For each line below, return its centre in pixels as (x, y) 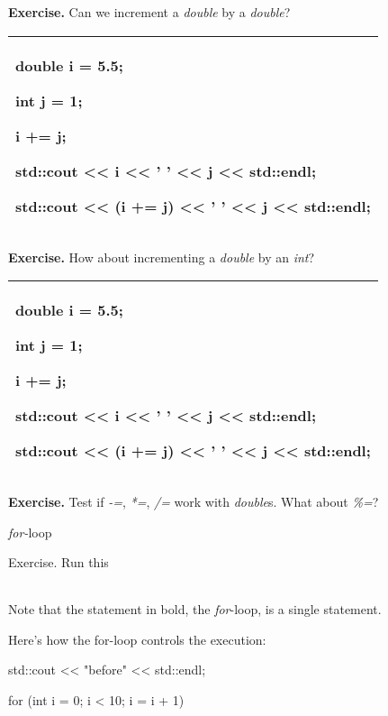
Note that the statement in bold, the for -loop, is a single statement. (195, 608)
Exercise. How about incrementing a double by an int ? (162, 257)
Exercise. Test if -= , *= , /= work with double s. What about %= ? (194, 502)
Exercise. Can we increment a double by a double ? (149, 12)
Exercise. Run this (59, 562)
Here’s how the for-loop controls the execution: (137, 639)
